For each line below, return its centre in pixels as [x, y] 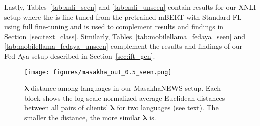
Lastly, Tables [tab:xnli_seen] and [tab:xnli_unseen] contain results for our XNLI [130, 7]
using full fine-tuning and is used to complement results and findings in [114, 26]
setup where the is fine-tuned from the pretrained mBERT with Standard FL [123, 16]
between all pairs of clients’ [66, 108]
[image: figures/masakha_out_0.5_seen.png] [98, 72]
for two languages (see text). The [168, 108]
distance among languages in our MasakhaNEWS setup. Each [126, 88]
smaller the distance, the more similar [82, 117]
